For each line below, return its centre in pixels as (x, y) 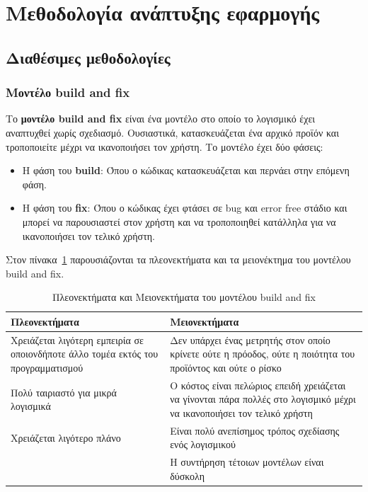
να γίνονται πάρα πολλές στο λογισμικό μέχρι (263, 399)
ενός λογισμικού (203, 444)
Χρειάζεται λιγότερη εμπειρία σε (77, 339)
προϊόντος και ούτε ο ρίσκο (226, 367)
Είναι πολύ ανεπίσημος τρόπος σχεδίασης (255, 430)
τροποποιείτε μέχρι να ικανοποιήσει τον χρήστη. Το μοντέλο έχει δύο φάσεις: (165, 146)
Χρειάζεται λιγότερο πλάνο (66, 437)
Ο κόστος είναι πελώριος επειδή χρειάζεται (258, 385)
